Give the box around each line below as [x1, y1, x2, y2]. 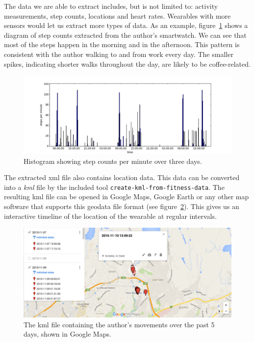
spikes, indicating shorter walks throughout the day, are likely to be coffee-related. [4, 58, 251, 69]
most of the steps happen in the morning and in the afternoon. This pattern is [4, 39, 240, 50]
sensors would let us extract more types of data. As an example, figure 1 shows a [4, 20, 248, 30]
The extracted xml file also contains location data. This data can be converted [4, 172, 240, 183]
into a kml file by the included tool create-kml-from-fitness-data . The [4, 182, 225, 192]
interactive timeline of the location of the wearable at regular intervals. [4, 210, 217, 221]
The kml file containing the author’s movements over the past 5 [24, 319, 215, 329]
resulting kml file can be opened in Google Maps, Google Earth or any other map [4, 191, 249, 202]
